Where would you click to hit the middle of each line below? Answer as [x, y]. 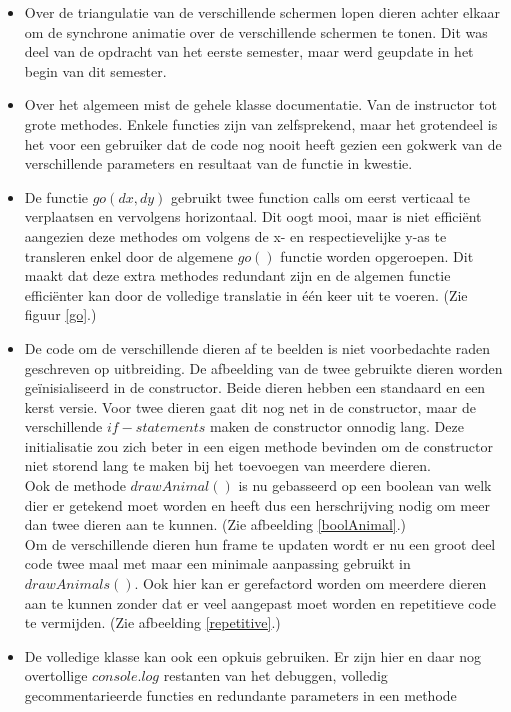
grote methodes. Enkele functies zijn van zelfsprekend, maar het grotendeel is [261, 123]
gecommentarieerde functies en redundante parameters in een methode [240, 695]
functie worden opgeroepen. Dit [377, 255]
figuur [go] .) [60, 314]
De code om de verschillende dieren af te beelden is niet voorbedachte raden [257, 347]
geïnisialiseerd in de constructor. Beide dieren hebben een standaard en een [255, 387]
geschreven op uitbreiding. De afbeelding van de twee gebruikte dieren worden [263, 367]
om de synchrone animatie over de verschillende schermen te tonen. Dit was [256, 31]
